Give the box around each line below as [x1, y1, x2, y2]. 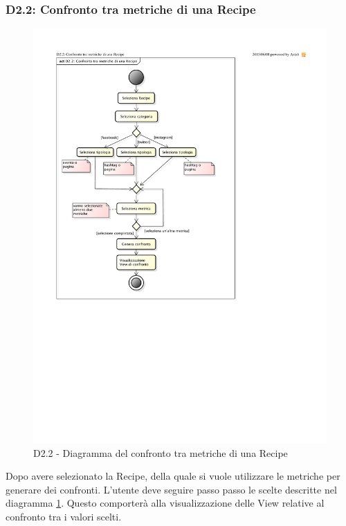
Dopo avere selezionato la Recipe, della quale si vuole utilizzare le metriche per [6, 469, 340, 483]
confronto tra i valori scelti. [6, 509, 122, 523]
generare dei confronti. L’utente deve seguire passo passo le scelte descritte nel [6, 482, 337, 496]
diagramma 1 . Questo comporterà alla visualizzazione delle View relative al [6, 496, 325, 510]
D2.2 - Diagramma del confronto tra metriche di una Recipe [33, 445, 288, 460]
